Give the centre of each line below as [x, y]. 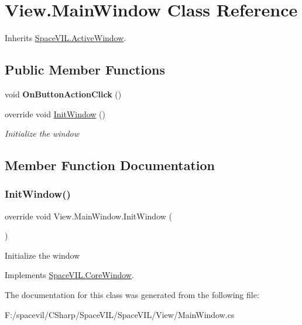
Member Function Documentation [110, 165]
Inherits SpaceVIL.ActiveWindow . [66, 38]
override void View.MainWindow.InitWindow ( [88, 216]
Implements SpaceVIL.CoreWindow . [69, 275]
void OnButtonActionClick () [63, 94]
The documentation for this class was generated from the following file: [132, 295]
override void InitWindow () [55, 114]
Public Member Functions [85, 70]
